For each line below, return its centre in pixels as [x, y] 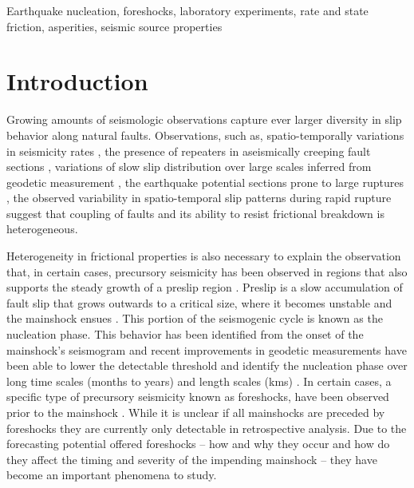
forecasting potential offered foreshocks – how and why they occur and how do [198, 444]
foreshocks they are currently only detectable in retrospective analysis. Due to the [207, 428]
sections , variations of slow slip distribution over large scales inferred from [189, 167]
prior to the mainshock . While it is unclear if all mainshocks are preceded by [196, 412]
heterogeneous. [42, 229]
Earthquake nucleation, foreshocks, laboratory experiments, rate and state [187, 10]
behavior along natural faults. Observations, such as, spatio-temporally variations [205, 135]
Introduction [77, 81]
